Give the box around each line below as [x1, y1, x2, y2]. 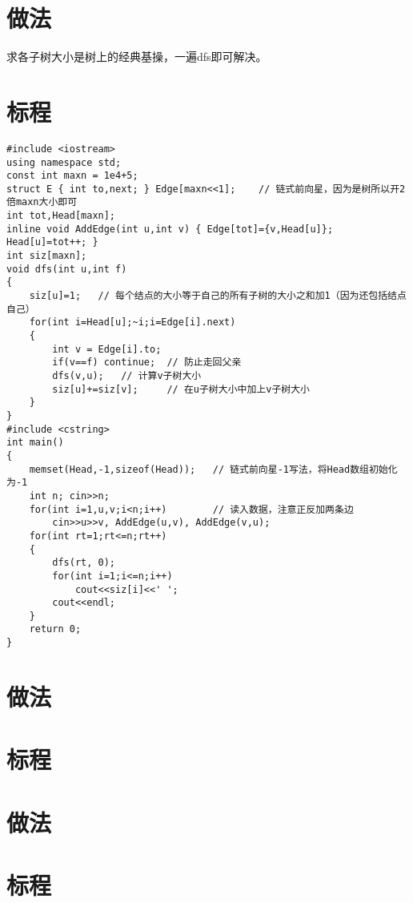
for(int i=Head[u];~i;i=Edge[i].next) [29, 316, 236, 329]
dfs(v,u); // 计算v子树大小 [52, 370, 202, 381]
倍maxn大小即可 [6, 196, 78, 208]
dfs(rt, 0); [52, 557, 116, 569]
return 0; [29, 623, 82, 635]
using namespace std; [6, 156, 122, 168]
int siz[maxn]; [6, 250, 87, 262]
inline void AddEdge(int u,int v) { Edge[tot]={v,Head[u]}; [6, 223, 334, 235]
